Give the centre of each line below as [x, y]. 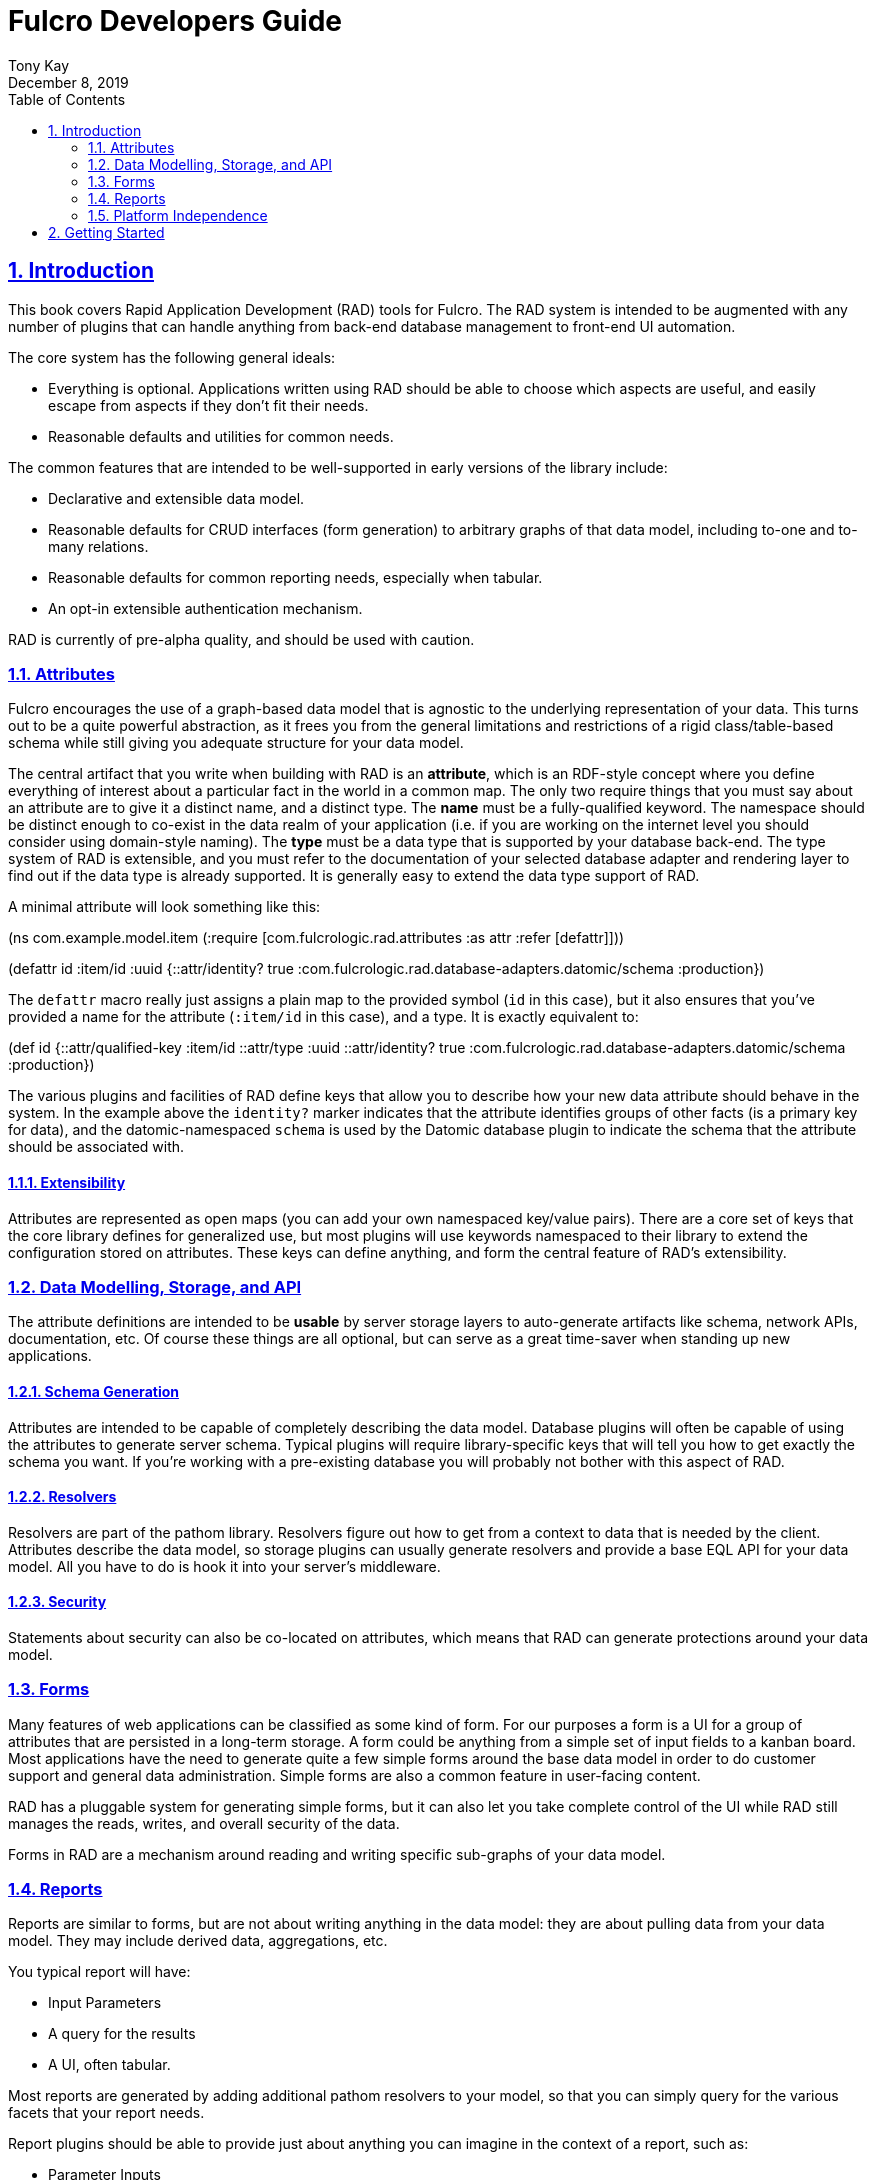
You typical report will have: [99, 1972]
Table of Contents [67, 99]
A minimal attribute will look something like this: [164, 907]
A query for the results [122, 2034]
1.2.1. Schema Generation [93, 1391]
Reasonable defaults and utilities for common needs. [221, 436]
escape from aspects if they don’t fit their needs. [208, 405]
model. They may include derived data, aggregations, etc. [198, 1941]
